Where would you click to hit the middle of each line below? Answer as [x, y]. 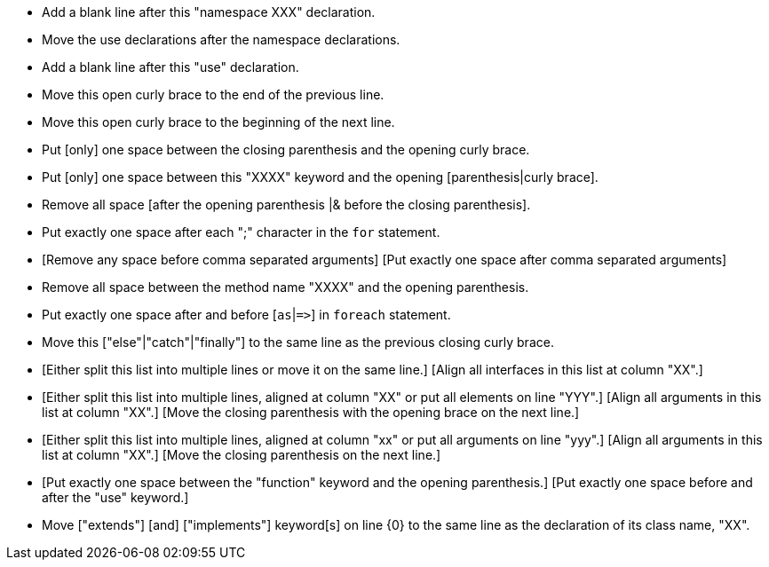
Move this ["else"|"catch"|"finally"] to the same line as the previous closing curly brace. [298, 342]
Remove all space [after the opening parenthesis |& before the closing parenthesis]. [286, 205]
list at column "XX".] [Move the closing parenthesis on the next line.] [242, 455]
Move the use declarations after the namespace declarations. [221, 39]
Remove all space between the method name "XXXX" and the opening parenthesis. [285, 287]
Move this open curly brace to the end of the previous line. [213, 94]
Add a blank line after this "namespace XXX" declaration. [209, 12]
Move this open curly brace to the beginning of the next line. [218, 122]
